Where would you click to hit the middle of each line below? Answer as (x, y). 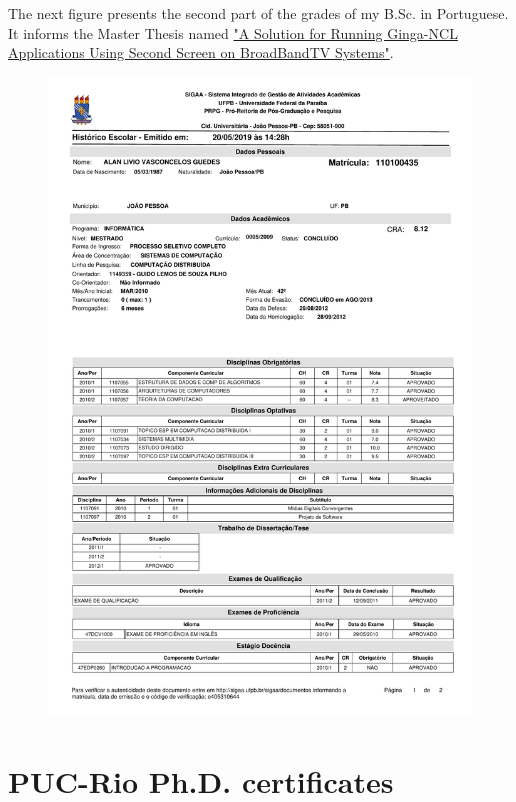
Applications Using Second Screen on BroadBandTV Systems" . (201, 52)
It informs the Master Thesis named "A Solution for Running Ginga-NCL (233, 32)
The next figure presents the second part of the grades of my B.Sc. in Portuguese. (258, 13)
